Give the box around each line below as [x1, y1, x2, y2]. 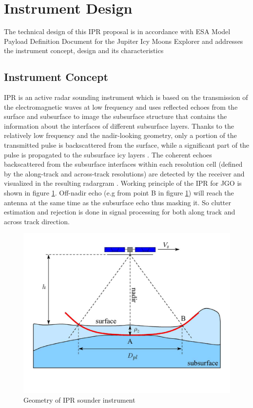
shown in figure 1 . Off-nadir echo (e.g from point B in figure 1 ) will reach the [4, 188, 234, 198]
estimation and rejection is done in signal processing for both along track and [4, 207, 235, 217]
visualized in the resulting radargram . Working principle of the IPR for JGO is [4, 178, 242, 188]
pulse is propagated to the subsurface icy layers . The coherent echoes [4, 149, 212, 159]
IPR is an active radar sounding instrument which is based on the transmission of [4, 92, 248, 102]
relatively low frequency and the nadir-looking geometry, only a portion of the [4, 130, 237, 140]
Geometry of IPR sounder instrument [23, 394, 136, 405]
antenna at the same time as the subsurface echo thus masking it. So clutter [4, 197, 231, 207]
